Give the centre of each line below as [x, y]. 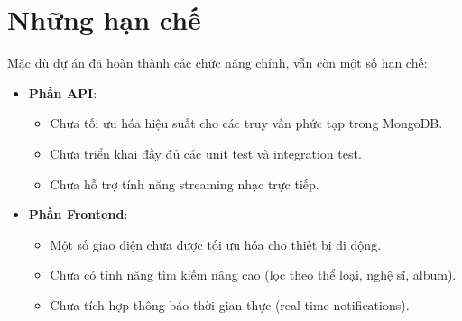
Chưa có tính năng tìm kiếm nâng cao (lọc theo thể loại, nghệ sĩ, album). [253, 275]
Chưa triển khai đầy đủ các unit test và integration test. [206, 153]
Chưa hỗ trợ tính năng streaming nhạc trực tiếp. [185, 183]
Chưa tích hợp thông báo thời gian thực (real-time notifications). [230, 304]
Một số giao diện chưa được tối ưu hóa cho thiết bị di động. [216, 244]
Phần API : [63, 92]
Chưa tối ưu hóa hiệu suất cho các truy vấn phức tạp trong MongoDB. [246, 123]
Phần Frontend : [78, 214]
